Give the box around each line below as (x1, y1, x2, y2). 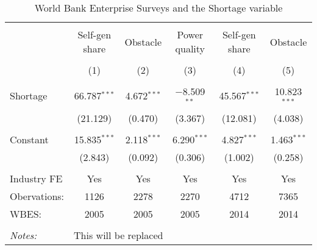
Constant (10, 132, 49, 146)
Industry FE (10, 171, 63, 185)
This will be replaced (74, 227, 163, 242)
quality (175, 41, 205, 55)
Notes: (10, 227, 37, 242)
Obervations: (10, 188, 65, 203)
